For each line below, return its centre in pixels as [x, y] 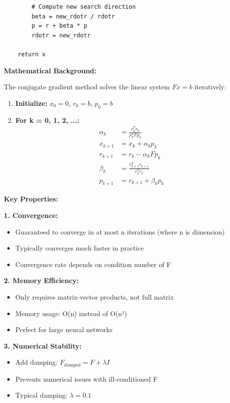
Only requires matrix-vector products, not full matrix [94, 296]
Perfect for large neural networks [64, 329]
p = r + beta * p [59, 26]
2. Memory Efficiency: [41, 280]
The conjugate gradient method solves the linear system [87, 87]
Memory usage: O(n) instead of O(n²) [71, 313]
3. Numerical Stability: [43, 345]
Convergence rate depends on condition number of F [93, 264]
